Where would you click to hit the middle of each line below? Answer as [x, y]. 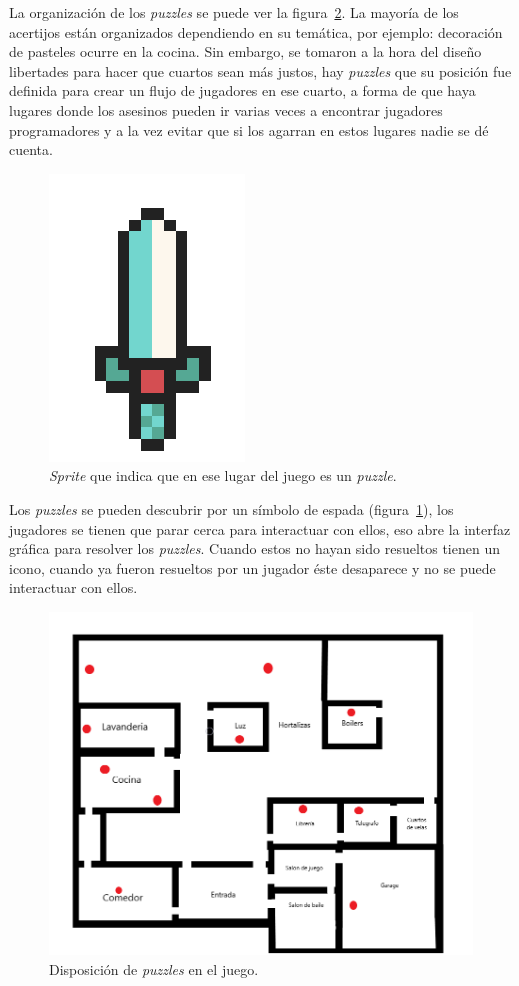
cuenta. [31, 149]
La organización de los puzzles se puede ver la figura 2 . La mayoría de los [234, 12]
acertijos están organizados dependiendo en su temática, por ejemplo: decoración [256, 31]
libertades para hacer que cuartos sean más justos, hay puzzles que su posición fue [260, 70]
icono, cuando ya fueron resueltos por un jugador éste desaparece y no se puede [252, 567]
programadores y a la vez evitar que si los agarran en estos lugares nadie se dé [249, 129]
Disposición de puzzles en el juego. [154, 968]
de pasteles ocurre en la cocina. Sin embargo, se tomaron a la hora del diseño [245, 51]
